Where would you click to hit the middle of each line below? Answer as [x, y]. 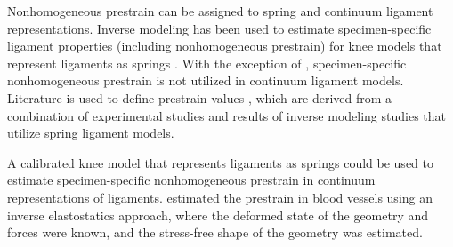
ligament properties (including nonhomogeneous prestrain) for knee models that [225, 46]
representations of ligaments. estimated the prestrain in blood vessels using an [220, 197]
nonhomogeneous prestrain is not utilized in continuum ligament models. [206, 80]
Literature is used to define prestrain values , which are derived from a [200, 97]
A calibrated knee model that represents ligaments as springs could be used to [220, 162]
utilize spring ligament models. [91, 133]
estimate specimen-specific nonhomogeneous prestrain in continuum [191, 180]
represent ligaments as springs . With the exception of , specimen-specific [207, 63]
